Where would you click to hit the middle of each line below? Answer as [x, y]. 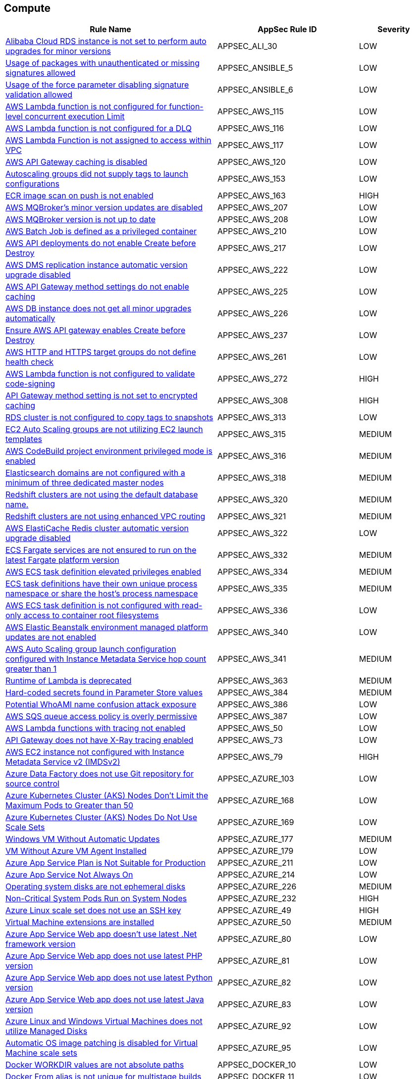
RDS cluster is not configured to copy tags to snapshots [109, 417]
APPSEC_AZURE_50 [254, 922]
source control [32, 784]
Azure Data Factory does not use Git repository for [100, 774]
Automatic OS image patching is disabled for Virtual [102, 1043]
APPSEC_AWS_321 [252, 516]
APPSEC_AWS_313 [252, 417]
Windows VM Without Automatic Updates [83, 839]
